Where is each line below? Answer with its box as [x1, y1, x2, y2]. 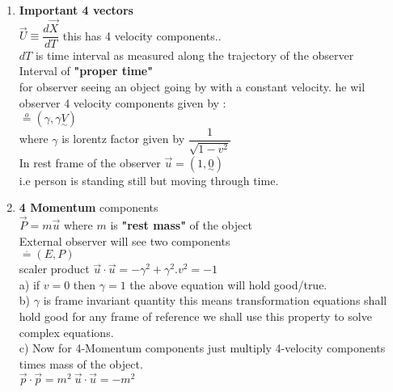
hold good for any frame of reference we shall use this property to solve [19, 308, 372, 325]
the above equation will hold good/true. [129, 276, 327, 293]
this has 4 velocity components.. [62, 27, 222, 44]
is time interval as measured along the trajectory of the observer [35, 46, 354, 63]
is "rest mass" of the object [110, 217, 252, 234]
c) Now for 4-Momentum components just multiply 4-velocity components [19, 339, 386, 356]
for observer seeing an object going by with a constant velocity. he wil [19, 78, 366, 95]
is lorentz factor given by [61, 130, 185, 147]
